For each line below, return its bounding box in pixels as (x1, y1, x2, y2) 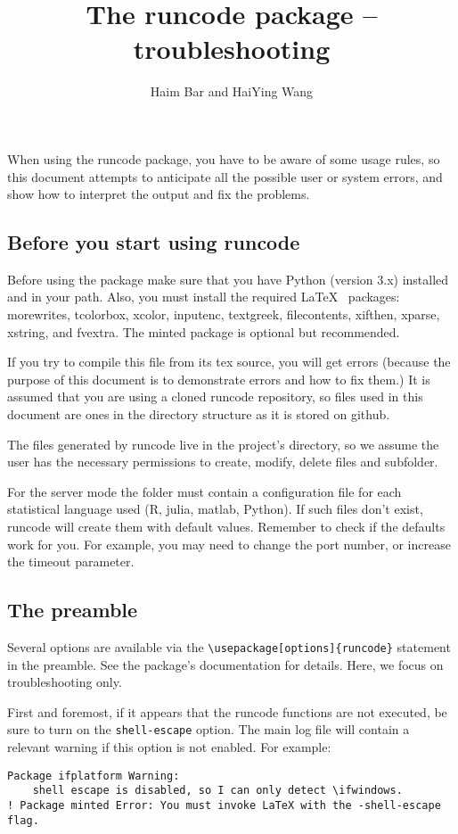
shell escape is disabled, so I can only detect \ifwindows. (32, 784, 403, 797)
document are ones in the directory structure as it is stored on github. (7, 405, 390, 424)
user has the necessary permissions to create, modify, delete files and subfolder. (7, 452, 438, 471)
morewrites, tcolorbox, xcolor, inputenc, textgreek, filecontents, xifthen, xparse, (7, 305, 440, 324)
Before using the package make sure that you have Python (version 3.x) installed (7, 269, 449, 288)
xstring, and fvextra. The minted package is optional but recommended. (7, 322, 400, 341)
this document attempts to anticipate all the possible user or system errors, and (7, 167, 443, 186)
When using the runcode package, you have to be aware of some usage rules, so (7, 149, 440, 168)
